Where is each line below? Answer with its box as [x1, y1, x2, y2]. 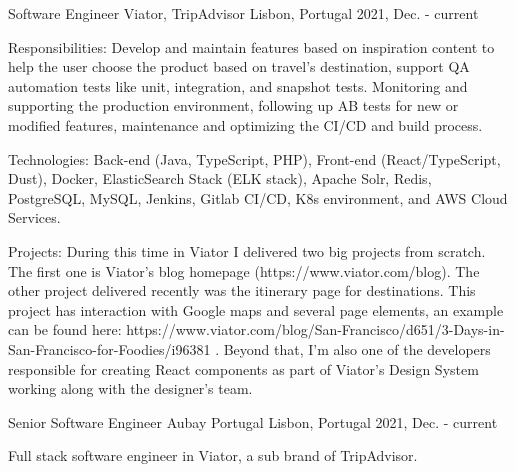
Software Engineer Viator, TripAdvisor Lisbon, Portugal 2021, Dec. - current [8, 3, 479, 23]
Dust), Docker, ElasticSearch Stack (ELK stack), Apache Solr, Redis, [8, 168, 432, 189]
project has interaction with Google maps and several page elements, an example [8, 299, 504, 320]
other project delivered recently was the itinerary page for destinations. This [8, 280, 476, 301]
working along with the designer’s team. [8, 378, 253, 399]
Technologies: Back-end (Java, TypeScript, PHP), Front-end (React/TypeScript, [8, 148, 501, 169]
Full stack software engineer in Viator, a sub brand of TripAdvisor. [8, 445, 418, 466]
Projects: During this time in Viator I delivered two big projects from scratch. [8, 240, 486, 261]
